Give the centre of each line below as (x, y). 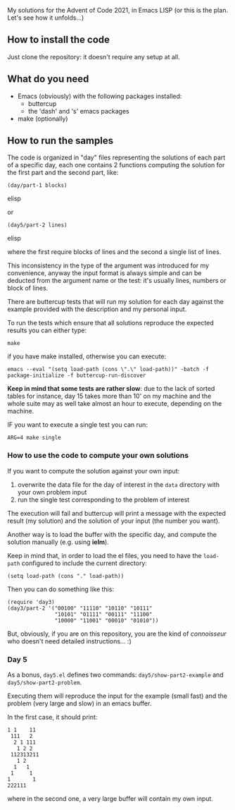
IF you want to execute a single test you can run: (77, 425)
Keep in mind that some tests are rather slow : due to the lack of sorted (111, 389)
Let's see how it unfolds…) (46, 18)
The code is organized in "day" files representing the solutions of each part (116, 157)
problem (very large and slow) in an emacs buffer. (80, 703)
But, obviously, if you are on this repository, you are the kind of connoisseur (117, 634)
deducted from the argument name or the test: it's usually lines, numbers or (117, 281)
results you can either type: (47, 330)
